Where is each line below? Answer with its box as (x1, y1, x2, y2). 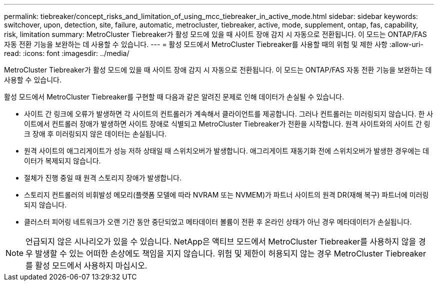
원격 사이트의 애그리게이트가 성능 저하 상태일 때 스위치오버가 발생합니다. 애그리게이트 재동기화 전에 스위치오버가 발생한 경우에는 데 (24, 146, 429, 155)
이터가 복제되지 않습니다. (24, 156, 101, 165)
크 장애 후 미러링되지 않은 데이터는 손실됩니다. (24, 129, 167, 138)
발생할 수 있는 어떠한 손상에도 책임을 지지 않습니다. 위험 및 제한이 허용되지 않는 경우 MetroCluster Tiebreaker (35, 248, 426, 258)
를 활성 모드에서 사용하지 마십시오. (25, 260, 147, 270)
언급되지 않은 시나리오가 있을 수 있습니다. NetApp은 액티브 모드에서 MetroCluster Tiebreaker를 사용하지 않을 (25, 236, 416, 246)
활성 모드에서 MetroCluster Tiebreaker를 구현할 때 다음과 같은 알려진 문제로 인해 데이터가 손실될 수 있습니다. (4, 92, 344, 101)
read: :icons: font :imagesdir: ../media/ (4, 49, 129, 57)
